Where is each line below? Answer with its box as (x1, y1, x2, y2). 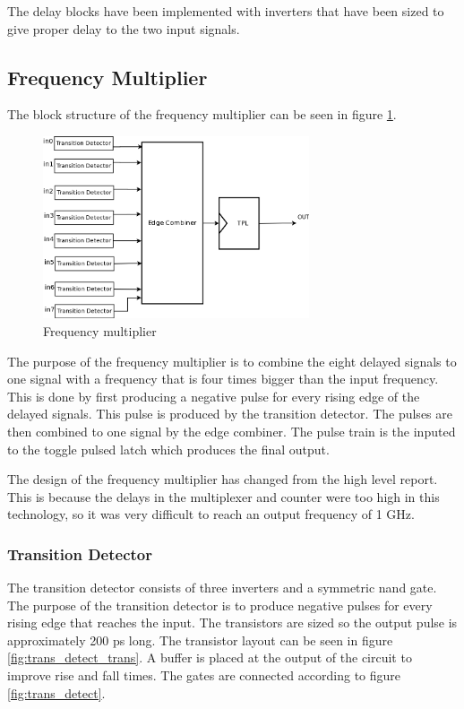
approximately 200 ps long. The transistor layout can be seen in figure (7, 630, 393, 649)
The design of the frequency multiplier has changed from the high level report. (7, 470, 438, 489)
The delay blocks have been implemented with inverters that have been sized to (7, 2, 444, 20)
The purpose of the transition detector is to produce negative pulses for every (7, 595, 433, 614)
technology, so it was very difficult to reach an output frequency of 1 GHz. (7, 505, 415, 523)
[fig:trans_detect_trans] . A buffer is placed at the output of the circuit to (7, 648, 412, 667)
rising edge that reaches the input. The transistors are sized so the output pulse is (7, 613, 458, 632)
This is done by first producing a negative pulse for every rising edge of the (7, 386, 420, 405)
